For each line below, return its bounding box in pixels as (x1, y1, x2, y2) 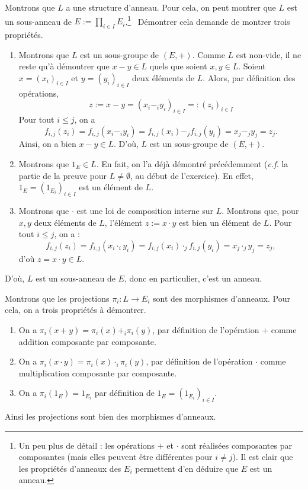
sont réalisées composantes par (181, 439, 292, 451)
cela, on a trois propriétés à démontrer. (5, 303, 146, 316)
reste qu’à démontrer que (18, 60, 110, 72)
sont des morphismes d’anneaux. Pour (153, 292, 290, 304)
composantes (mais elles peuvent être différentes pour (18, 450, 213, 463)
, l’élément (104, 216, 143, 228)
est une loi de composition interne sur (76, 204, 214, 216)
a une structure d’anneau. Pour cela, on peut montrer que (66, 1, 276, 13)
